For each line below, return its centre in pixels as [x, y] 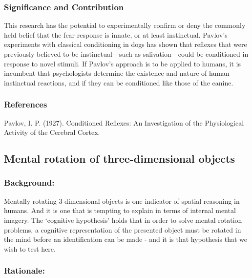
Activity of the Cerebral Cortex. [52, 132]
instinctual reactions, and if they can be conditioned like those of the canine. [119, 82]
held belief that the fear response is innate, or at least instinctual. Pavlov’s [116, 34]
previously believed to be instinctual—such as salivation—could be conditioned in [126, 54]
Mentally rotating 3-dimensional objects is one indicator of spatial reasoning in [122, 201]
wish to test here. [30, 248]
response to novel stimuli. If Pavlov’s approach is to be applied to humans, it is [122, 63]
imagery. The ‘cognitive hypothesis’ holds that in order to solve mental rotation [123, 220]
